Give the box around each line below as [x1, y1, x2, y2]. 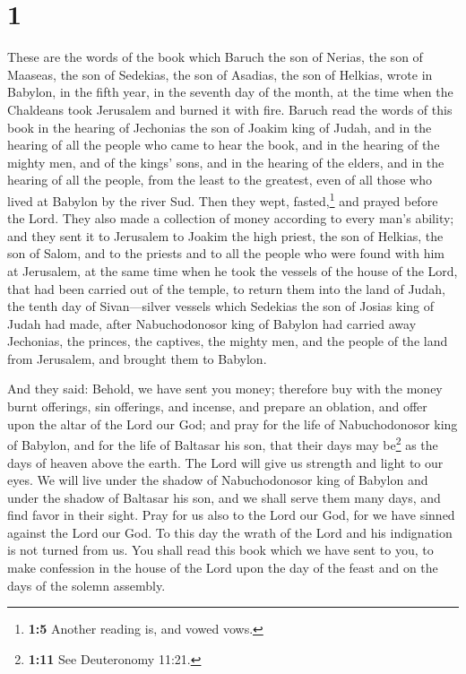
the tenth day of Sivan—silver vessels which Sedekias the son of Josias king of [7, 297, 435, 315]
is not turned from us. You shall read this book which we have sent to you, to [7, 540, 434, 559]
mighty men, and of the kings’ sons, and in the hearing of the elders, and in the [7, 152, 444, 171]
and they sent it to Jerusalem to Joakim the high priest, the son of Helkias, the [7, 226, 444, 245]
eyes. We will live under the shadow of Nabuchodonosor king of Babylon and [7, 471, 428, 489]
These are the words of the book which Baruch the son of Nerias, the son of [7, 48, 423, 66]
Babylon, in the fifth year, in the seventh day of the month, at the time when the [7, 82, 453, 101]
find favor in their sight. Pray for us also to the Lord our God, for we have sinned [7, 505, 455, 524]
